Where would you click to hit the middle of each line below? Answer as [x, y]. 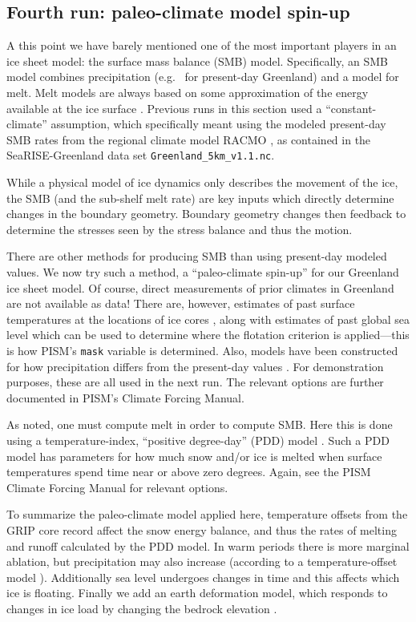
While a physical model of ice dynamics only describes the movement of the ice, [202, 182]
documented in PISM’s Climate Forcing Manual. [125, 397]
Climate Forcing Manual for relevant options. [117, 487]
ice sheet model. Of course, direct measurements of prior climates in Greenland [200, 287]
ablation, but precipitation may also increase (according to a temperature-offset [202, 561]
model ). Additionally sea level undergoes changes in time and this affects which [203, 577]
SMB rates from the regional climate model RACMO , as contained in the [189, 139]
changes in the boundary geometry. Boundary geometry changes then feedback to [206, 214]
